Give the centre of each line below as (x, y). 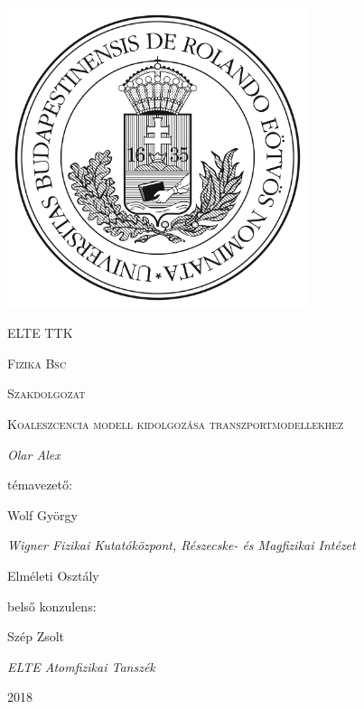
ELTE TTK (40, 333)
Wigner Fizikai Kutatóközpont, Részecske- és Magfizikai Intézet (182, 545)
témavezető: (40, 485)
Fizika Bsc (37, 363)
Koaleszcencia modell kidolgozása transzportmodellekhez (176, 424)
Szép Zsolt (36, 636)
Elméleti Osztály (53, 575)
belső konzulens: (52, 606)
